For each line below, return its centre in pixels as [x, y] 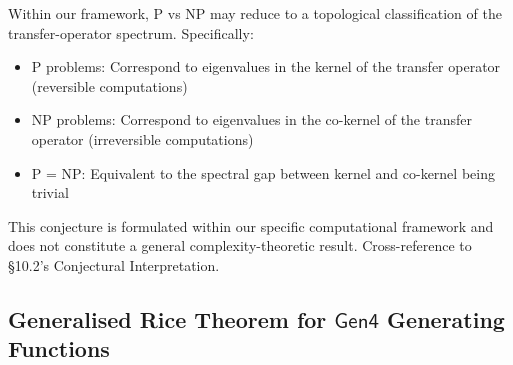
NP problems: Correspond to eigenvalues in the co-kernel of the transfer [251, 119]
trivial [50, 192]
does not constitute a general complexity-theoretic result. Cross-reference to [240, 245]
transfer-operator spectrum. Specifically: [131, 32]
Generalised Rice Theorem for [167, 318]
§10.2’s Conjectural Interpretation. [114, 264]
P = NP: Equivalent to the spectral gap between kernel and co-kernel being [263, 172]
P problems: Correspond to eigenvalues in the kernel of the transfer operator [266, 66]
